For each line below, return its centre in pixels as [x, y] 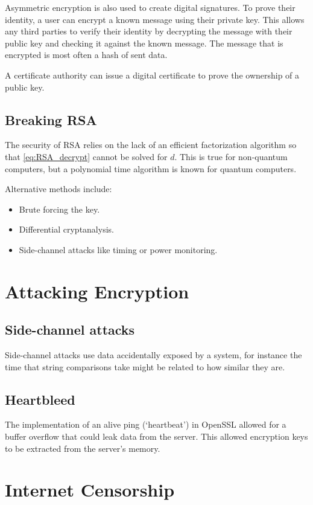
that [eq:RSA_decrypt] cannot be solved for [86, 156]
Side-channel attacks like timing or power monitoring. [118, 249]
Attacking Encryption [97, 291]
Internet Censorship [90, 490]
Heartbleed [40, 399]
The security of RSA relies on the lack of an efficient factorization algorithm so [151, 145]
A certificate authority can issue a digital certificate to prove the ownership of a [152, 75]
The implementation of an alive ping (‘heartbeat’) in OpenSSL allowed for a [146, 424]
